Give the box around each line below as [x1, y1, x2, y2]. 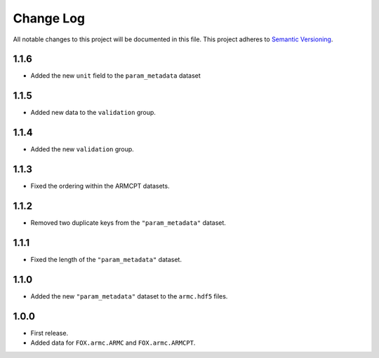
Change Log [13, 11, 86, 26]
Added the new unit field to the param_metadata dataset [30, 71, 201, 80]
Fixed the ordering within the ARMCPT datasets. [30, 182, 170, 191]
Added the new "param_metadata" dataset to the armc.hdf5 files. [30, 291, 228, 301]
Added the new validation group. [30, 145, 135, 153]
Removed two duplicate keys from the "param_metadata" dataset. [30, 219, 226, 227]
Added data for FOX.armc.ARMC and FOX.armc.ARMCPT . [30, 338, 196, 347]
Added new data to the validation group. [30, 109, 156, 117]
